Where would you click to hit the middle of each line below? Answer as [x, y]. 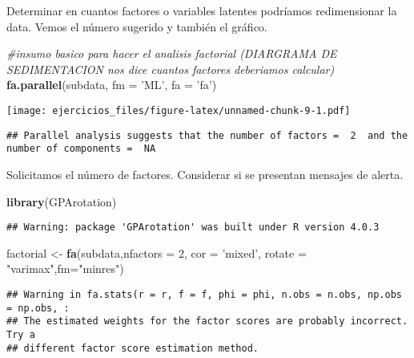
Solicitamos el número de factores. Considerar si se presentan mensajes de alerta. [205, 174]
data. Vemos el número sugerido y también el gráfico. [137, 26]
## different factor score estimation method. [133, 348]
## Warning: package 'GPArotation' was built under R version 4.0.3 [193, 228]
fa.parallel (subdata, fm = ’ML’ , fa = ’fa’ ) [112, 85]
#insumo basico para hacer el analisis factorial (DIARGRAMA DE [172, 53]
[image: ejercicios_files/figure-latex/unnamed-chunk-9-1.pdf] [179, 110]
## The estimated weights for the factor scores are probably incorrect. [207, 321]
